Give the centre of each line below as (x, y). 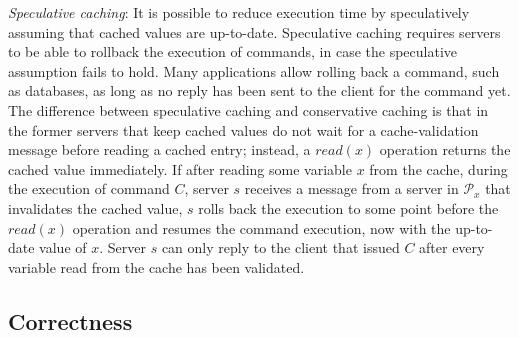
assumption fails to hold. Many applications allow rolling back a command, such (254, 70)
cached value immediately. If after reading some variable (180, 168)
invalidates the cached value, (95, 207)
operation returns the (445, 149)
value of (63, 247)
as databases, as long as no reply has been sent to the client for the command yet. (259, 90)
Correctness (70, 320)
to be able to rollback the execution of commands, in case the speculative (233, 51)
